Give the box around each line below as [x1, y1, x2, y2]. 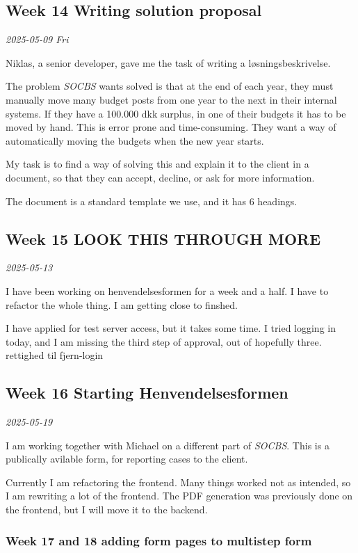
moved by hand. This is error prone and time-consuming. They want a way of [6, 120, 336, 134]
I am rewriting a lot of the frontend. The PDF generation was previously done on [6, 488, 353, 503]
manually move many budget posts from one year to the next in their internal [6, 92, 337, 106]
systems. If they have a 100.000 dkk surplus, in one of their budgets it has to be [6, 106, 346, 120]
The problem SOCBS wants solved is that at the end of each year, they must [6, 79, 334, 93]
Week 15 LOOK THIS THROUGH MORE [6, 227, 321, 249]
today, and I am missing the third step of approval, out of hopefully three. [6, 334, 322, 348]
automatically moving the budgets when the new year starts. [6, 133, 264, 147]
